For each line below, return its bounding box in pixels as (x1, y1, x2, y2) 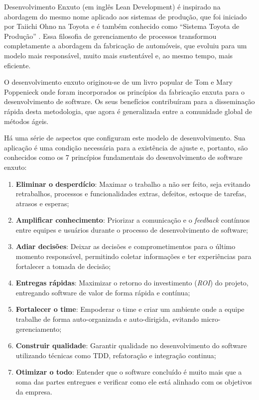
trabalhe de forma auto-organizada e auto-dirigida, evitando (15, 314, 199, 324)
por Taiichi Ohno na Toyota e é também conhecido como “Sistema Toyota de (4, 21, 240, 31)
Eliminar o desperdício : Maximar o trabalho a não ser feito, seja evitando (15, 178, 251, 189)
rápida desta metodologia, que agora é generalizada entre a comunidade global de (4, 106, 253, 116)
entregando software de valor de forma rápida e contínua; (15, 287, 190, 297)
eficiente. (4, 60, 31, 70)
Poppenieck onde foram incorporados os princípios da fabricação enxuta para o (4, 86, 245, 97)
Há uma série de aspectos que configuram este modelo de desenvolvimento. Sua (4, 133, 246, 143)
